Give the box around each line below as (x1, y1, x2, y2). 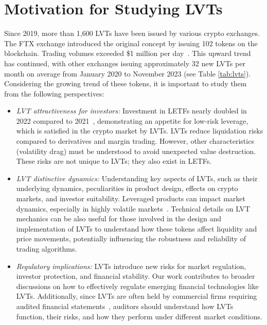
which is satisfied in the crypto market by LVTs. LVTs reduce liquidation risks (16, 125, 263, 136)
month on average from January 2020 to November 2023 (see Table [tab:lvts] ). (4, 68, 251, 79)
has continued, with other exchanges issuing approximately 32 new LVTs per (4, 58, 245, 68)
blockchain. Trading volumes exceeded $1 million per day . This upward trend (4, 48, 251, 59)
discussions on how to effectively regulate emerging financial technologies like (16, 280, 259, 291)
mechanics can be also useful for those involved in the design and (16, 213, 222, 224)
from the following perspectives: (4, 88, 104, 99)
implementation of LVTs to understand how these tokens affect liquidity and (16, 223, 257, 234)
